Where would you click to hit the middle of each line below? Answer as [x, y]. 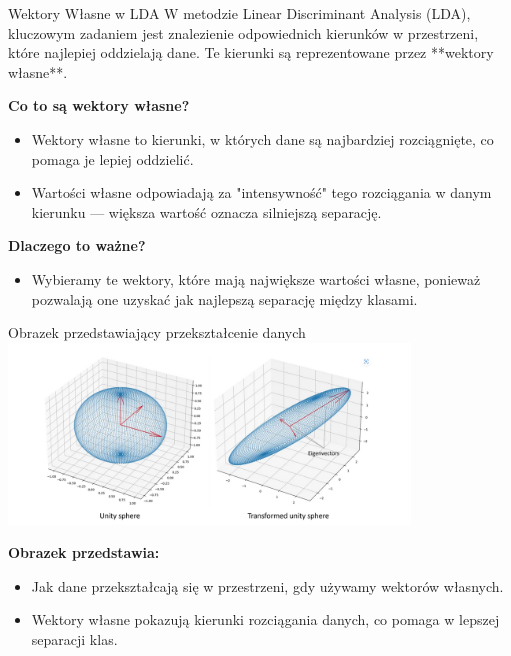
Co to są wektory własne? [99, 105]
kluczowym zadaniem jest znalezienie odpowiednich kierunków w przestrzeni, [243, 32]
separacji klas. [74, 639]
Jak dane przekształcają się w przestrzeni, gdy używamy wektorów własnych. [267, 585]
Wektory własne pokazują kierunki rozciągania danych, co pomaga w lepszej [265, 619]
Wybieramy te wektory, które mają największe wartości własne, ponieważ [256, 278]
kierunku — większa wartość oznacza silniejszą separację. [206, 211]
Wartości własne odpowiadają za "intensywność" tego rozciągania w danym [261, 192]
